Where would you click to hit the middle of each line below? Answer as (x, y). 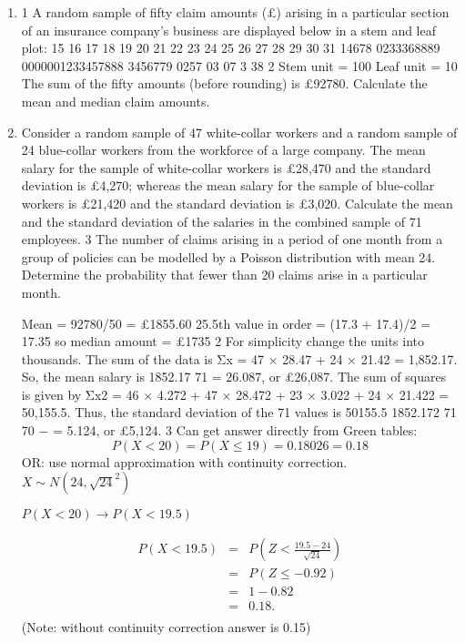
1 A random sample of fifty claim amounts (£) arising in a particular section (235, 12)
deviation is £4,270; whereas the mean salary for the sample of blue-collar (228, 185)
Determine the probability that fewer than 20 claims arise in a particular (224, 275)
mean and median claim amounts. (116, 101)
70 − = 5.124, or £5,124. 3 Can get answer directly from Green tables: (219, 430)
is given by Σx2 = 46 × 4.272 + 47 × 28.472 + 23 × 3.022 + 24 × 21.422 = (235, 394)
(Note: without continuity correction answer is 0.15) (166, 627)
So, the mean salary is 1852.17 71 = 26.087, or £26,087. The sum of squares (234, 377)
